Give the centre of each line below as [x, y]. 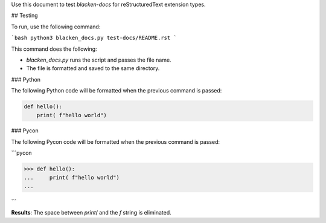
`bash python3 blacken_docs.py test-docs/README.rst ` [94, 38]
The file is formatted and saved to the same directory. [93, 68]
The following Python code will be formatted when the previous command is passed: [117, 91]
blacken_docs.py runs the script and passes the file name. [99, 60]
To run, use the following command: [56, 27]
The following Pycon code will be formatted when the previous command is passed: [116, 141]
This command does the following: [54, 49]
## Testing [24, 16]
